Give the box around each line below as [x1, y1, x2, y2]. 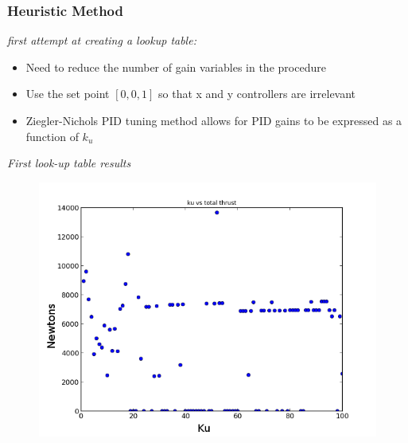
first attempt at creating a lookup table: [7, 32, 196, 49]
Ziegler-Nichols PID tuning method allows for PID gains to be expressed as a [25, 112, 402, 128]
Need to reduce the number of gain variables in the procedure [25, 58, 326, 75]
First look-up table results [7, 155, 131, 171]
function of [25, 127, 79, 144]
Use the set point [25, 85, 110, 102]
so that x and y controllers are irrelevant [158, 85, 356, 102]
